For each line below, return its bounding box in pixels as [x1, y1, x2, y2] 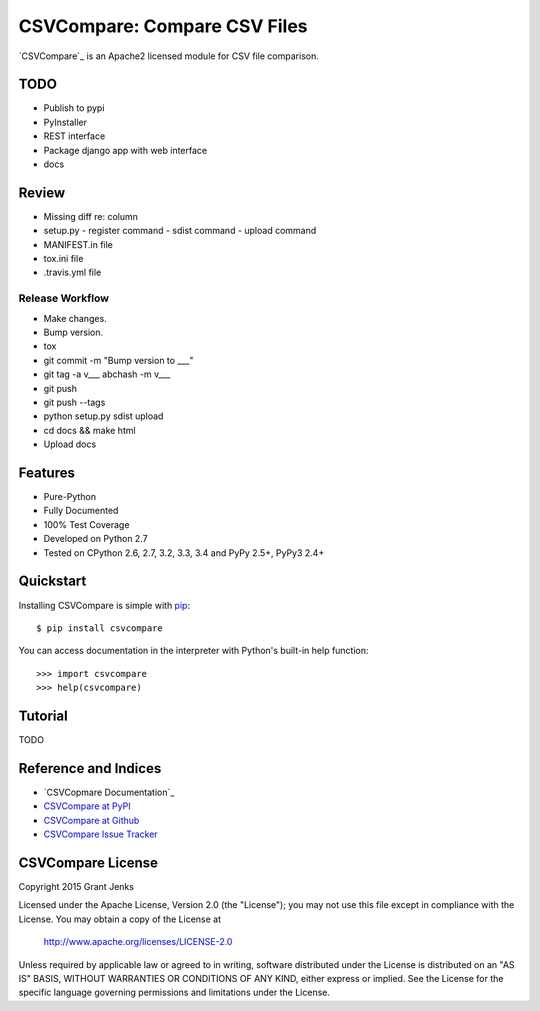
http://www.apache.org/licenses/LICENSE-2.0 [43, 936, 233, 948]
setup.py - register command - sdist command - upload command [43, 225, 317, 237]
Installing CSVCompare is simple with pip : [18, 599, 190, 611]
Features [18, 464, 75, 481]
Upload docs [43, 438, 97, 450]
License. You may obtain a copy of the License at [18, 913, 222, 925]
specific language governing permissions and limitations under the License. [18, 986, 330, 999]
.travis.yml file [43, 266, 102, 279]
